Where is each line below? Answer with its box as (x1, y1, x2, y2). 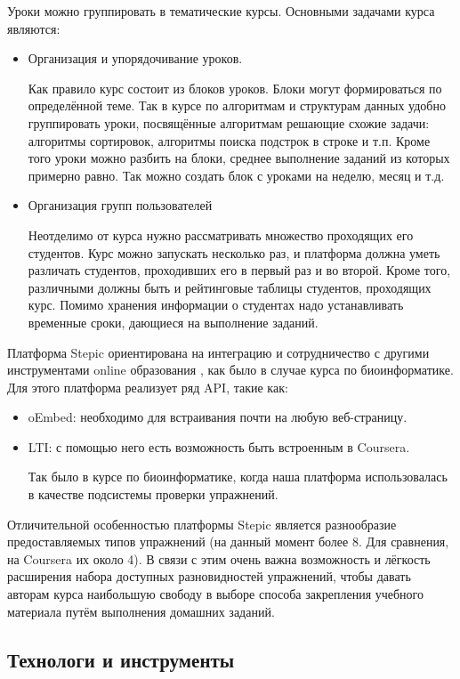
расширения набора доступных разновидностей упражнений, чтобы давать (7, 567, 411, 586)
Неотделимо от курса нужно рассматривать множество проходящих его (28, 225, 414, 244)
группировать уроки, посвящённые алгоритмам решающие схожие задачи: (28, 113, 430, 132)
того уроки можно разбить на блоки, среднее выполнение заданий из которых (28, 149, 450, 167)
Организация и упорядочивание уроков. (28, 49, 243, 68)
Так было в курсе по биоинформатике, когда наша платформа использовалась (28, 467, 448, 486)
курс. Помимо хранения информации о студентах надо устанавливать (28, 295, 404, 314)
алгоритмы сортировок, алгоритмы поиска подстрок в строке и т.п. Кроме (28, 131, 431, 150)
